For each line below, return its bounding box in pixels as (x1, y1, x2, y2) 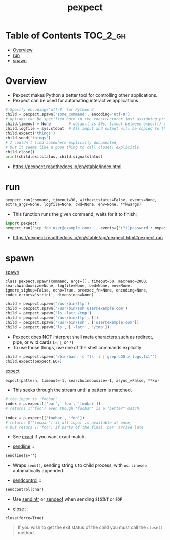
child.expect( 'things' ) (5, 131, 56, 136)
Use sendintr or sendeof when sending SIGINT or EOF (12, 496, 122, 502)
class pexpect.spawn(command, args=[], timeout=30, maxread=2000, (5, 279, 148, 284)
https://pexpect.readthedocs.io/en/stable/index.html (12, 163, 122, 170)
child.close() (5, 149, 35, 154)
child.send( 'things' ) (5, 136, 51, 141)
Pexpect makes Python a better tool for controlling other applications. (12, 92, 158, 98)
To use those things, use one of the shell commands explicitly (12, 345, 142, 351)
